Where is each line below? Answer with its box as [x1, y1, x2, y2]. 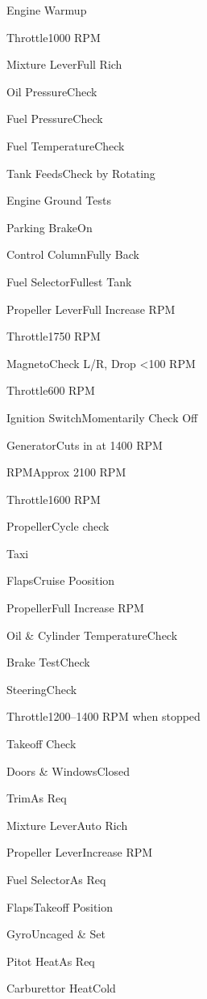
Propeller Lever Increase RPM [6, 844, 153, 861]
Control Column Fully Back [6, 246, 139, 263]
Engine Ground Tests [6, 192, 112, 209]
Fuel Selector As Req [6, 871, 106, 887]
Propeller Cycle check [6, 518, 110, 535]
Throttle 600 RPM [6, 382, 95, 399]
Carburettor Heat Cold [6, 980, 116, 997]
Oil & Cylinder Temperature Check [6, 626, 178, 643]
